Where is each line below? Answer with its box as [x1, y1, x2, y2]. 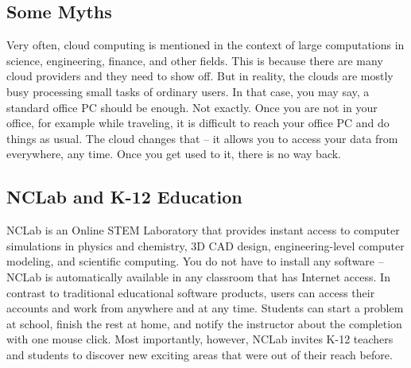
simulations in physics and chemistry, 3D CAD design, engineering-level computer [6, 237, 405, 254]
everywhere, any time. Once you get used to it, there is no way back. [6, 145, 341, 162]
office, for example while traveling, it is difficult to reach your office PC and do [6, 114, 390, 131]
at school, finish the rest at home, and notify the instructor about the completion [6, 315, 402, 331]
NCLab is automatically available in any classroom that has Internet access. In [6, 268, 390, 285]
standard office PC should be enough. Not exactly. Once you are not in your [6, 99, 378, 115]
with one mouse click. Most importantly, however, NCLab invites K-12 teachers [6, 331, 394, 347]
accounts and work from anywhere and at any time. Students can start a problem [6, 300, 404, 316]
